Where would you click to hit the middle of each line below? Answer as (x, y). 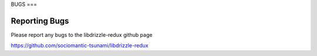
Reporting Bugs (40, 21)
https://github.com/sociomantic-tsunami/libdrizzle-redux (80, 45)
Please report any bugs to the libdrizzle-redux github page (82, 34)
